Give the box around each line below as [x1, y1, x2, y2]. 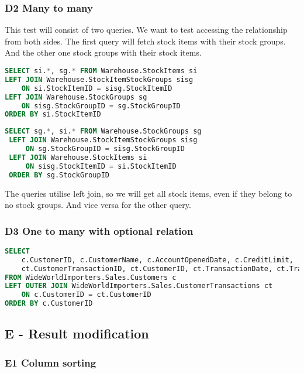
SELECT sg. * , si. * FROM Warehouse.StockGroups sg [5, 127, 202, 136]
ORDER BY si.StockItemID [5, 110, 101, 119]
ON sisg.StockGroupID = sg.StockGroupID [21, 101, 181, 110]
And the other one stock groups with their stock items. [5, 46, 202, 59]
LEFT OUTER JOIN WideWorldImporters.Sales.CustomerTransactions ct [5, 282, 273, 290]
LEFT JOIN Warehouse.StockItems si [9, 153, 147, 162]
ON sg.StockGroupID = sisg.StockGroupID [25, 145, 185, 153]
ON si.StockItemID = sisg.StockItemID [21, 84, 172, 93]
